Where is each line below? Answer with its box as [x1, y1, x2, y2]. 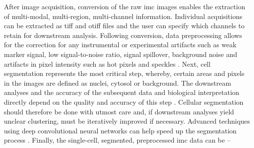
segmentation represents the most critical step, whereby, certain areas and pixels [4, 68, 245, 78]
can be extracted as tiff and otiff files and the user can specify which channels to [4, 20, 245, 31]
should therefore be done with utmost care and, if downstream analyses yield [4, 106, 234, 116]
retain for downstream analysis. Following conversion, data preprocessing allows [4, 30, 242, 40]
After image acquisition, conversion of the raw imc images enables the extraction [4, 1, 245, 11]
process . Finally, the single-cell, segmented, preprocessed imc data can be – [4, 135, 231, 145]
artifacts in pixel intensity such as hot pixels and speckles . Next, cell [4, 58, 211, 69]
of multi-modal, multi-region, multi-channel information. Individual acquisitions [4, 11, 242, 21]
